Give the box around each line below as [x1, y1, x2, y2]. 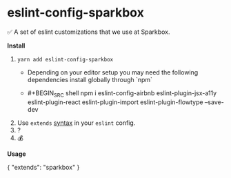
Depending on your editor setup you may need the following [27, 68, 199, 77]
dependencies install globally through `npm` [27, 75, 153, 83]
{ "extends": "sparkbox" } [7, 163, 80, 171]
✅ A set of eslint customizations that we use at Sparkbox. [7, 28, 170, 36]
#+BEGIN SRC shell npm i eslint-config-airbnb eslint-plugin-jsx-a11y [27, 88, 217, 99]
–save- [204, 98, 224, 106]
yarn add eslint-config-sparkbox [17, 56, 114, 63]
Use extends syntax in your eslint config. [17, 119, 136, 127]
